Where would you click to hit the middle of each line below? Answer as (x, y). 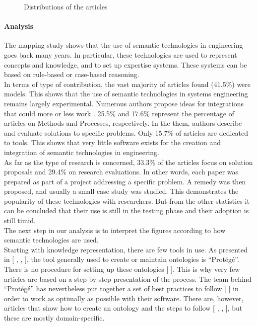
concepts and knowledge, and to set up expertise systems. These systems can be (126, 64)
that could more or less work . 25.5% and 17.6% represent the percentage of (119, 113)
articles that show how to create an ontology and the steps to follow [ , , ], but (123, 308)
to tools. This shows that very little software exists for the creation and (112, 142)
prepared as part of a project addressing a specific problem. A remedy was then (125, 181)
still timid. (20, 220)
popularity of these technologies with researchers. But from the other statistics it (127, 201)
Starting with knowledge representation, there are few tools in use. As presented (126, 249)
